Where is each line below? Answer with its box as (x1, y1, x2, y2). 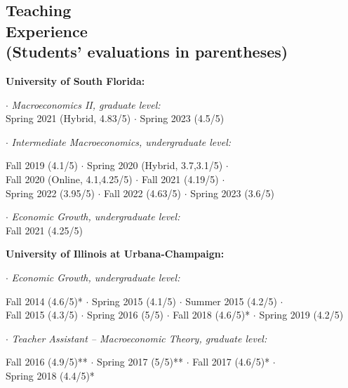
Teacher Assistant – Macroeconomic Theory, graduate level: (11, 330, 267, 345)
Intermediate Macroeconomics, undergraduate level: (11, 134, 232, 149)
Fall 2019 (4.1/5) (6, 158, 78, 173)
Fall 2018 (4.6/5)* (173, 307, 250, 322)
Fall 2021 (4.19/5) (141, 171, 219, 186)
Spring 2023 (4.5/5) (140, 111, 225, 126)
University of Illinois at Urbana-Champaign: (6, 246, 225, 261)
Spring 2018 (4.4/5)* (6, 368, 95, 382)
